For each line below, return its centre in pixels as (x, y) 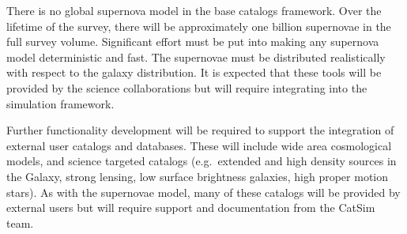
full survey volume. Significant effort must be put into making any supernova (193, 42)
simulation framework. (60, 103)
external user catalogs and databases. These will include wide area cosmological (199, 145)
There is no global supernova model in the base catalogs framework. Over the (194, 10)
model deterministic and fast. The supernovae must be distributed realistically (196, 57)
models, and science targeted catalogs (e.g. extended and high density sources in (202, 161)
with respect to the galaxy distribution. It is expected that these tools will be (194, 72)
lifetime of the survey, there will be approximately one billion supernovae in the (199, 26)
